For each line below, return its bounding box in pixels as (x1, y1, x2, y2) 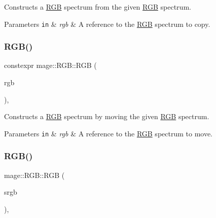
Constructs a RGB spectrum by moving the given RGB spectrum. (4, 111, 209, 122)
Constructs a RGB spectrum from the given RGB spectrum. (4, 2, 191, 12)
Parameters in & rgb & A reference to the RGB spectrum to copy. (4, 18, 210, 29)
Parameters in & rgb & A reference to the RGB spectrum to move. (4, 128, 213, 138)
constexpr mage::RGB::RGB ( (4, 60, 97, 70)
